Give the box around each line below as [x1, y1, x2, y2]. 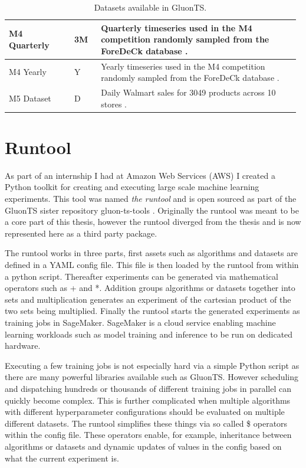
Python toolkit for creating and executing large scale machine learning [5, 181, 259, 193]
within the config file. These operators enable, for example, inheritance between [5, 428, 292, 441]
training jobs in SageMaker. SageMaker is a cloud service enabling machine [5, 316, 276, 328]
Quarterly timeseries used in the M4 [101, 21, 252, 34]
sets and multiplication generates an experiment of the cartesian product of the [5, 293, 291, 305]
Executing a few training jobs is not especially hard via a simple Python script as [5, 359, 300, 371]
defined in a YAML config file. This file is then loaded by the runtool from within [5, 258, 299, 271]
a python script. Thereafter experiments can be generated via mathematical [5, 270, 278, 282]
